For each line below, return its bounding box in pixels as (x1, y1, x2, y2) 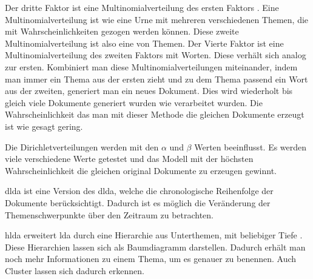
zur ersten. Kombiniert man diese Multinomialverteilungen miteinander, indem (5, 60, 298, 73)
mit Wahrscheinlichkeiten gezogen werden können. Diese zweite (5, 25, 239, 38)
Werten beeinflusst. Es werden (194, 140, 307, 153)
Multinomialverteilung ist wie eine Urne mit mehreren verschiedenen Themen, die (5, 13, 309, 25)
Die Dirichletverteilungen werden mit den (5, 140, 159, 153)
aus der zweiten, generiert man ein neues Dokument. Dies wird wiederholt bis (5, 84, 293, 97)
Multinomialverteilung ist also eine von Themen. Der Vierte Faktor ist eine (5, 36, 284, 49)
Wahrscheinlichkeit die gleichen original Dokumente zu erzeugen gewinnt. (5, 164, 277, 176)
